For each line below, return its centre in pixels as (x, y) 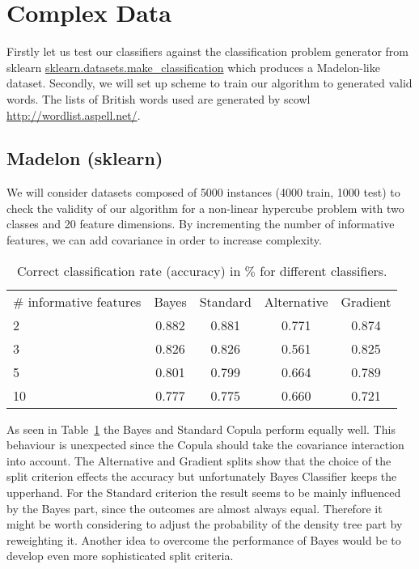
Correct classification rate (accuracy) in (129, 270)
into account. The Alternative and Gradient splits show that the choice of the (199, 460)
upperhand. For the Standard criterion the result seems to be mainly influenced (204, 493)
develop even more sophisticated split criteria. (120, 556)
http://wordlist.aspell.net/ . (74, 115)
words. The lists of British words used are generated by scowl (159, 98)
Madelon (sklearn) (85, 158)
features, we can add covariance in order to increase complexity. (164, 240)
